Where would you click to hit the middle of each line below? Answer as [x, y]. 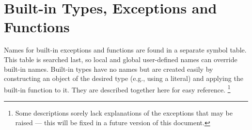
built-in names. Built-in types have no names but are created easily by [109, 69]
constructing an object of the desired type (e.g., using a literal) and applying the [124, 78]
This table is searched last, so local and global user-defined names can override [121, 59]
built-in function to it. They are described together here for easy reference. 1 [117, 89]
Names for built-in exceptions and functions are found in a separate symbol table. [125, 50]
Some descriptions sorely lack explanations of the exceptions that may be [124, 112]
